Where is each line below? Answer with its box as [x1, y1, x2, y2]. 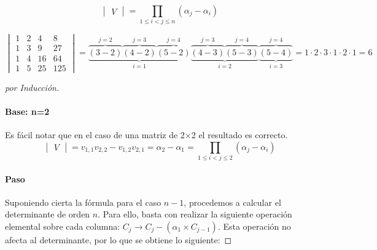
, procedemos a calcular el [184, 195, 281, 208]
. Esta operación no [217, 219, 291, 232]
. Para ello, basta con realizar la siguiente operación [98, 208, 292, 221]
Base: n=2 [5, 104, 50, 117]
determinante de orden [5, 208, 90, 221]
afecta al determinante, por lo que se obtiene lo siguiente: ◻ [5, 233, 232, 246]
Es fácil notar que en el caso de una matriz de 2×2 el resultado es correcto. [5, 128, 288, 141]
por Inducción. [5, 80, 60, 93]
